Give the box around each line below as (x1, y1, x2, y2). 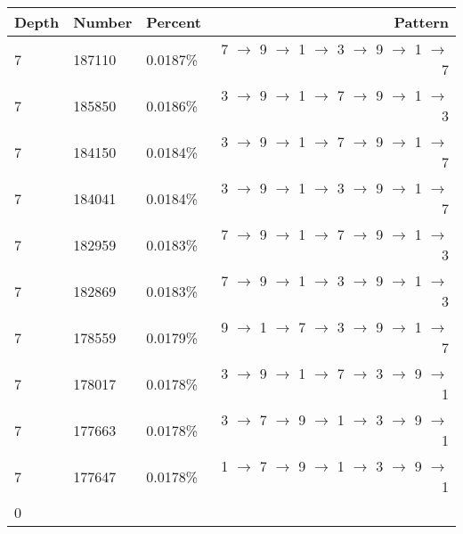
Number (73, 12, 133, 32)
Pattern (394, 12, 449, 32)
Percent (146, 12, 201, 32)
